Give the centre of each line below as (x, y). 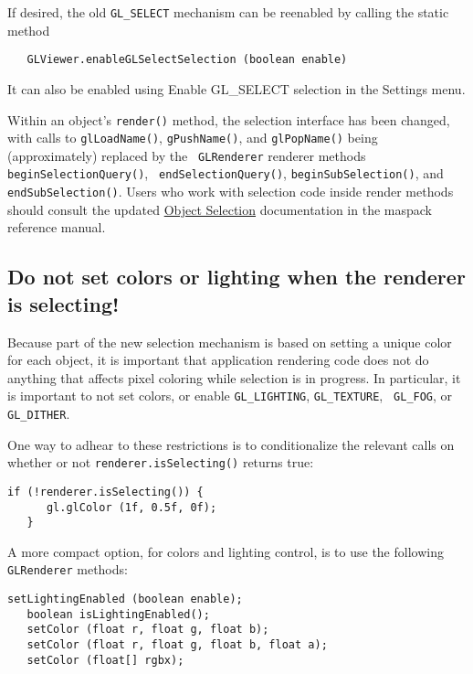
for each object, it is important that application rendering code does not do (218, 360)
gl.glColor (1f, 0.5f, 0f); (131, 507)
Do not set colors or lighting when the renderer (236, 277)
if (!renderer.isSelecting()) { (105, 492)
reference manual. (57, 227)
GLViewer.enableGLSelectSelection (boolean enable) (187, 60)
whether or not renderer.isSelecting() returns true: (161, 462)
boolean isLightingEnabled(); (118, 614)
